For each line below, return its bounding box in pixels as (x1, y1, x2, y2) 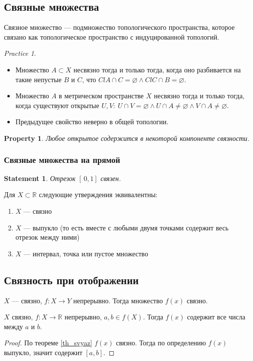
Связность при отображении (4, 272, 139, 287)
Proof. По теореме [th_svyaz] (4, 338, 92, 348)
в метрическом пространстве (59, 90, 144, 101)
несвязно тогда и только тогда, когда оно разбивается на (73, 64, 241, 74)
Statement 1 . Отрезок (4, 173, 76, 183)
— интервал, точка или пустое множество (23, 248, 148, 258)
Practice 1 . (4, 48, 36, 58)
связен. (100, 173, 121, 183)
